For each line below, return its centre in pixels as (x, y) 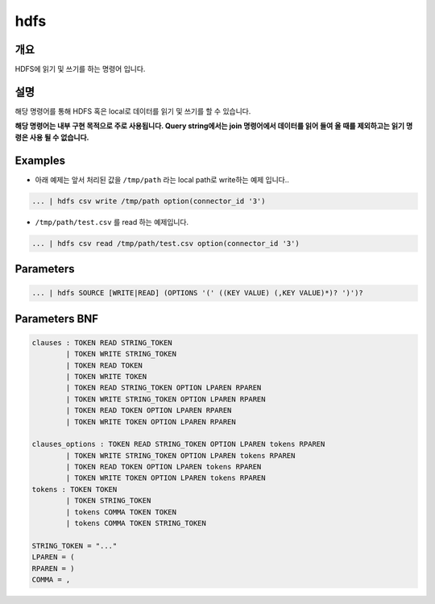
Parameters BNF (57, 319)
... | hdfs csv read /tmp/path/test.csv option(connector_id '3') (166, 243)
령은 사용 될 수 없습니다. (52, 137)
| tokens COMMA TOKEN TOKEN (121, 512)
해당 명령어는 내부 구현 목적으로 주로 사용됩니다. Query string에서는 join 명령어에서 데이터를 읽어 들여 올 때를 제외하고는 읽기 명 (214, 126)
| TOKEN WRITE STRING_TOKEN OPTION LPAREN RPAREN (166, 399)
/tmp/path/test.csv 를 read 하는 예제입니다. (112, 222)
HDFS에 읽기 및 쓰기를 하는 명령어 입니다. (80, 69)
